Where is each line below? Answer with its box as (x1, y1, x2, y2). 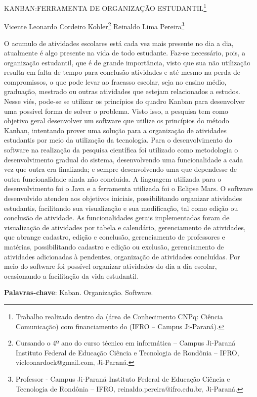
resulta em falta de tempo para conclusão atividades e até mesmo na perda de (4, 67, 240, 77)
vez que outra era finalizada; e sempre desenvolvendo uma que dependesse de (4, 164, 237, 174)
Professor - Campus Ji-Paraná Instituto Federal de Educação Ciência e (15, 373, 230, 384)
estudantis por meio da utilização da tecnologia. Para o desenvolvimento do (4, 135, 232, 145)
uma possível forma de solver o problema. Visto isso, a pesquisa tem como (4, 105, 228, 116)
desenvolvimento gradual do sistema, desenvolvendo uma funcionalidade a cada (4, 154, 243, 164)
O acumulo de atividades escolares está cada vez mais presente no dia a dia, (4, 38, 234, 48)
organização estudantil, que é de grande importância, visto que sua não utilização (4, 57, 251, 67)
